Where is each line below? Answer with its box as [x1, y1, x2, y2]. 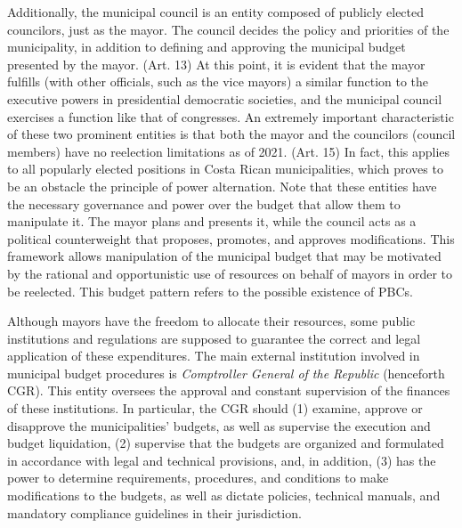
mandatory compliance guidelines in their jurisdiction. [7, 503, 302, 522]
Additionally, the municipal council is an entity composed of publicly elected [7, 3, 425, 20]
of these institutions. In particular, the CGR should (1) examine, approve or [7, 399, 423, 418]
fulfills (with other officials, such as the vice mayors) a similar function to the [7, 72, 429, 91]
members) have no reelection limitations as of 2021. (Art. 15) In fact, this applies [7, 142, 450, 160]
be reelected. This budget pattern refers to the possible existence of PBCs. [7, 281, 413, 300]
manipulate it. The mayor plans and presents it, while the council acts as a [7, 212, 417, 231]
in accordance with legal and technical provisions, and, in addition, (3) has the [7, 451, 436, 469]
